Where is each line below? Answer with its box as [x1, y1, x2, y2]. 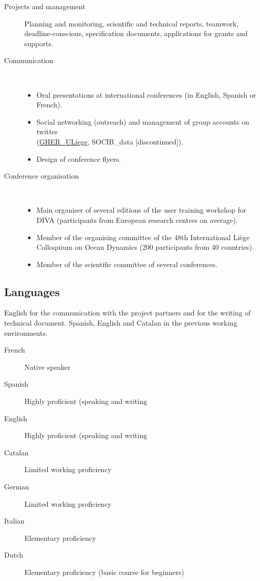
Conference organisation [4, 170, 79, 181]
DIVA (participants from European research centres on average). [36, 214, 238, 225]
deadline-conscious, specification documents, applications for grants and [24, 28, 248, 39]
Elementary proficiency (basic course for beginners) [24, 566, 184, 577]
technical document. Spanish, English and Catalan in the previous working [4, 317, 237, 328]
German [4, 481, 30, 492]
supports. [24, 38, 53, 48]
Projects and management [4, 1, 85, 11]
